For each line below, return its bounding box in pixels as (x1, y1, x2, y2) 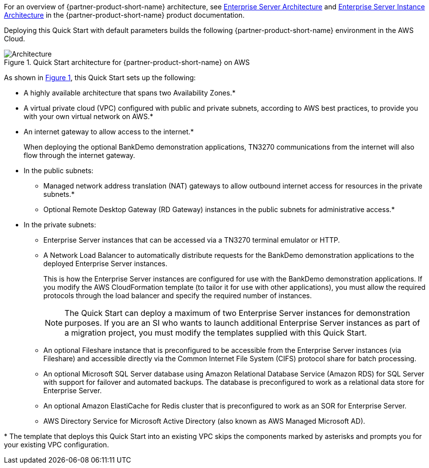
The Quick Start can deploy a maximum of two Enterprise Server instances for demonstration (65, 308, 410, 318)
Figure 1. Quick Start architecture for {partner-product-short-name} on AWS (4, 58, 250, 66)
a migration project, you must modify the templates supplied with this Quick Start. (65, 328, 367, 338)
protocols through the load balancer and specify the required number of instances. (43, 291, 312, 300)
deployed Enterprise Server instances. (43, 259, 167, 268)
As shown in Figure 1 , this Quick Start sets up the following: (4, 73, 196, 82)
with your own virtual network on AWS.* (24, 112, 153, 121)
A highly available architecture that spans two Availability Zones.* (24, 89, 236, 97)
